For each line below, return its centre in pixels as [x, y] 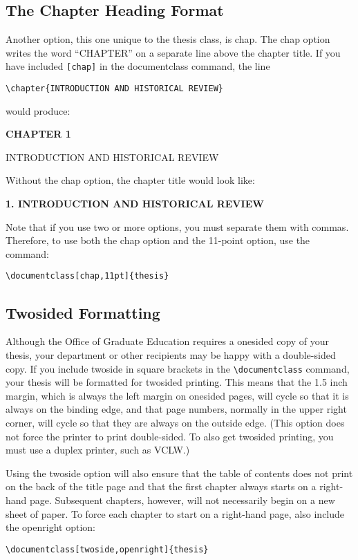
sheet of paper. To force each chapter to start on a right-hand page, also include [175, 513]
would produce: [38, 110]
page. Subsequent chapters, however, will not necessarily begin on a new [182, 500]
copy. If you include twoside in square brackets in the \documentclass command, [178, 368]
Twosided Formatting [83, 312]
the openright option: [50, 527]
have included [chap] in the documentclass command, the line [138, 66]
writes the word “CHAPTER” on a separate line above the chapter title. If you [173, 52]
